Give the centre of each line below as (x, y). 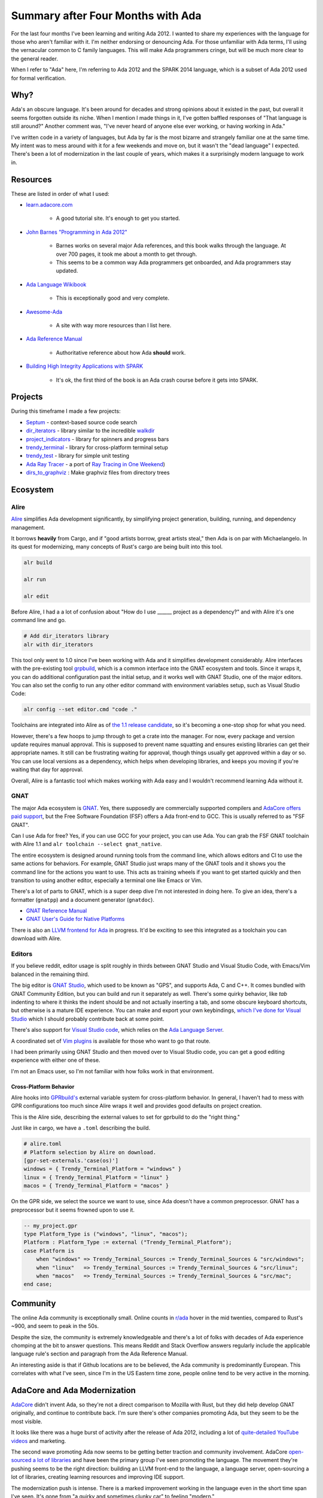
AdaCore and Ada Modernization (73, 1390)
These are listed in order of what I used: (60, 194)
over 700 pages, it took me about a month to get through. (127, 254)
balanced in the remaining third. (50, 974)
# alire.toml (43, 1144)
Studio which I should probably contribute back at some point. (88, 1019)
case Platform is (49, 1251)
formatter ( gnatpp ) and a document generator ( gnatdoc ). (83, 899)
